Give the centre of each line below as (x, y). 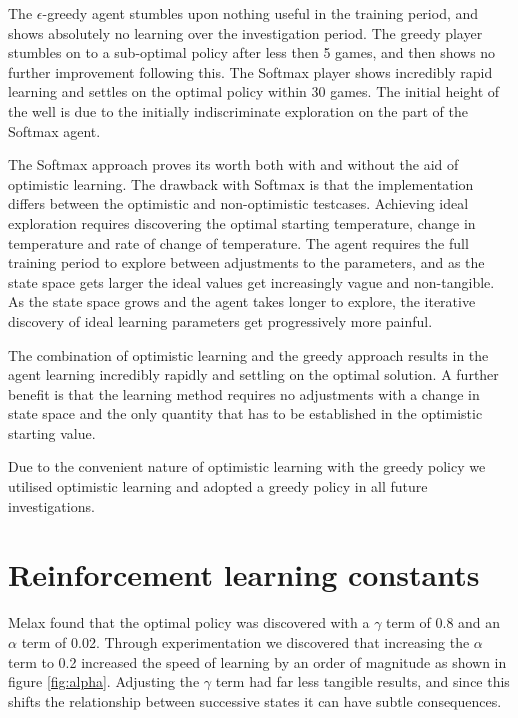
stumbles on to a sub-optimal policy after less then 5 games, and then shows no (252, 52)
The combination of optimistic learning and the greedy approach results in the (248, 354)
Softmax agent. (54, 130)
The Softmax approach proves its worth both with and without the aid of (233, 164)
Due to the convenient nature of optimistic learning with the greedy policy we (247, 466)
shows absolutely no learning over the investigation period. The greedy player (245, 32)
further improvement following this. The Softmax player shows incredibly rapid (250, 71)
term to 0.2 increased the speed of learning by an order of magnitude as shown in (257, 661)
